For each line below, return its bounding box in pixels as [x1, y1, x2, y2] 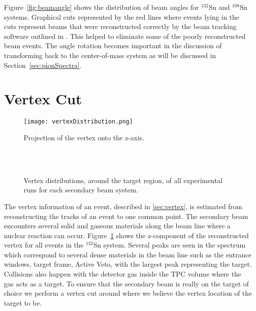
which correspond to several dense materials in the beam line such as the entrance [4, 249, 252, 259]
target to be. [4, 297, 42, 308]
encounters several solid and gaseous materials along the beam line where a [4, 220, 231, 231]
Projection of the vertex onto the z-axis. [24, 132, 144, 142]
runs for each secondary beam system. [24, 185, 138, 195]
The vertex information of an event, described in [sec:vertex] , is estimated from [4, 201, 242, 211]
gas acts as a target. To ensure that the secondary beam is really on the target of [4, 278, 249, 288]
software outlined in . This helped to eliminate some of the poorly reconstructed [4, 31, 246, 41]
